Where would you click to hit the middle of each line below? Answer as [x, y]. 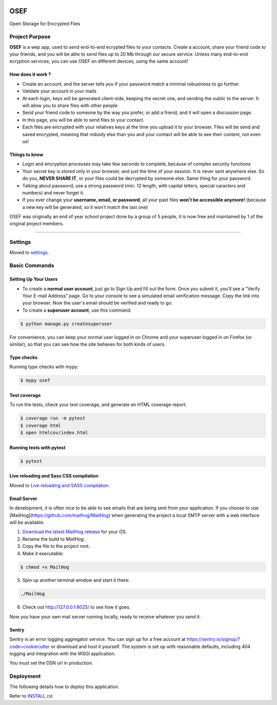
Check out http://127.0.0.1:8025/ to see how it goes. [76, 607]
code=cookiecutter [30, 646]
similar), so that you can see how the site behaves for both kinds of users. [88, 345]
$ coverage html [41, 425]
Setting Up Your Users [34, 279]
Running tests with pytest [37, 447]
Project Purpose [30, 37]
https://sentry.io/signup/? [213, 639]
